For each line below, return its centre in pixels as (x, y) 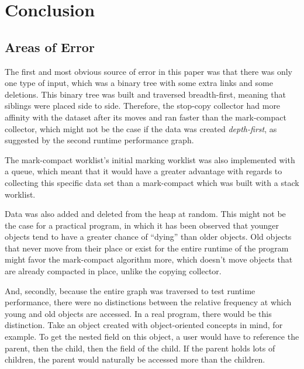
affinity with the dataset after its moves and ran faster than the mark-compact (146, 117)
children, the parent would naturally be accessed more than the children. (135, 359)
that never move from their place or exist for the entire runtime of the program (147, 248)
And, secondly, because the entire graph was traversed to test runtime (130, 290)
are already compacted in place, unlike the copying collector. (113, 271)
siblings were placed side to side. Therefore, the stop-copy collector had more (143, 106)
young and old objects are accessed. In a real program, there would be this (138, 313)
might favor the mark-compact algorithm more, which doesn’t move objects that (149, 259)
